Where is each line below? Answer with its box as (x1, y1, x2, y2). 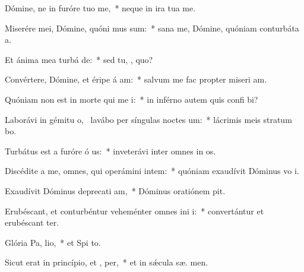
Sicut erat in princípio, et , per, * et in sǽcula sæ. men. (5, 256, 208, 268)
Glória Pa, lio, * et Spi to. (5, 236, 101, 248)
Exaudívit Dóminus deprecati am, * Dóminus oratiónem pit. (5, 184, 226, 197)
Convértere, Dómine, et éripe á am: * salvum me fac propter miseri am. (5, 73, 267, 86)
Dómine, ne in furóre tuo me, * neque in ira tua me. (5, 2, 196, 14)
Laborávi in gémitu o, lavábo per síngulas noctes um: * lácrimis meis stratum (5, 113, 292, 125)
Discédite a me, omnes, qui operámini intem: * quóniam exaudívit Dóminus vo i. (5, 165, 299, 177)
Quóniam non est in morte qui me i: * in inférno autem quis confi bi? (5, 93, 258, 105)
